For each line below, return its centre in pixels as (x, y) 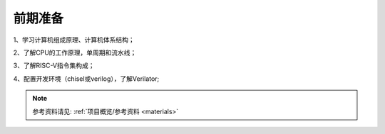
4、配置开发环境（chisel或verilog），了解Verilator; (86, 79)
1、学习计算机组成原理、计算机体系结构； (74, 40)
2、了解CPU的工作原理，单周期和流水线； (75, 52)
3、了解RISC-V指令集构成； (54, 66)
